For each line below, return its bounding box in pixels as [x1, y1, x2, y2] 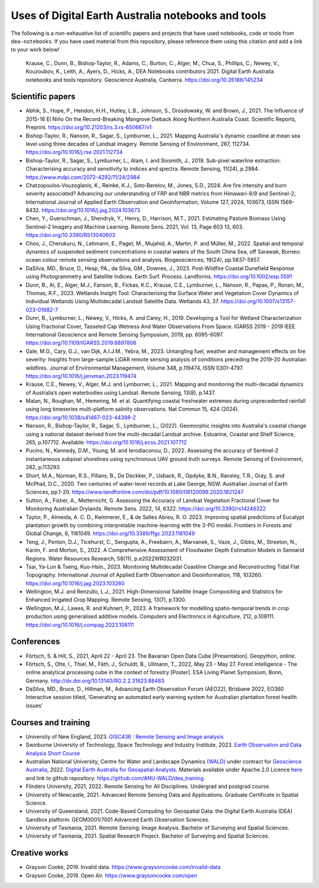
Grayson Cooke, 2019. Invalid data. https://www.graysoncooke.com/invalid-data [25, 864, 221, 871]
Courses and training [11, 717, 90, 727]
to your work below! [11, 46, 60, 53]
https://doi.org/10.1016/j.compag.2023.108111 [25, 621, 134, 628]
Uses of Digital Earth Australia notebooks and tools [11, 9, 266, 22]
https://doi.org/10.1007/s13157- [220, 298, 296, 305]
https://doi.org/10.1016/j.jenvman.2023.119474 [25, 372, 137, 379]
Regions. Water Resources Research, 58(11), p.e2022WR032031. [25, 554, 183, 562]
